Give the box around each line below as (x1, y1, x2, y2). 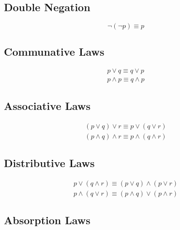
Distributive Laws (4, 155, 95, 170)
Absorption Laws (4, 213, 90, 228)
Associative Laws (4, 98, 91, 113)
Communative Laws (4, 44, 105, 59)
